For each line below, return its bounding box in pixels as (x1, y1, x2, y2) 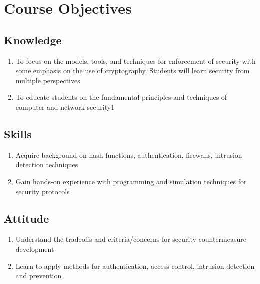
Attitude (4, 210, 49, 226)
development (15, 243, 54, 254)
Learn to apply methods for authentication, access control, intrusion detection (15, 260, 255, 271)
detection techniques (15, 159, 78, 170)
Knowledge (4, 32, 62, 47)
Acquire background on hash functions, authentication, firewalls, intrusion (15, 149, 242, 160)
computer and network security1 (15, 101, 115, 112)
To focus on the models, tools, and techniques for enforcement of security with (15, 55, 256, 66)
